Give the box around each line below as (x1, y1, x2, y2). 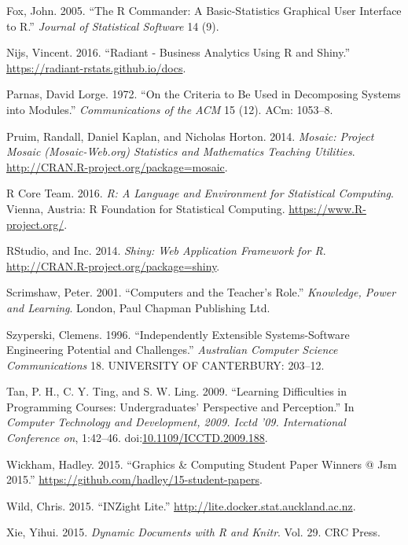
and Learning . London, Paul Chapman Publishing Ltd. (6, 299, 270, 315)
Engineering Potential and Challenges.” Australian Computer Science (6, 341, 338, 358)
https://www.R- (289, 200, 366, 216)
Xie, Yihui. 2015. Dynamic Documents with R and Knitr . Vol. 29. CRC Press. (6, 524, 380, 540)
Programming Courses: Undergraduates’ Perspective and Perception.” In (6, 398, 355, 414)
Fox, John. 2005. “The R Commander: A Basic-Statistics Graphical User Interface (6, 2, 402, 18)
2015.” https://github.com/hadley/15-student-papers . (6, 471, 263, 488)
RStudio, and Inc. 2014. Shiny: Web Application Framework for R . (6, 242, 326, 259)
